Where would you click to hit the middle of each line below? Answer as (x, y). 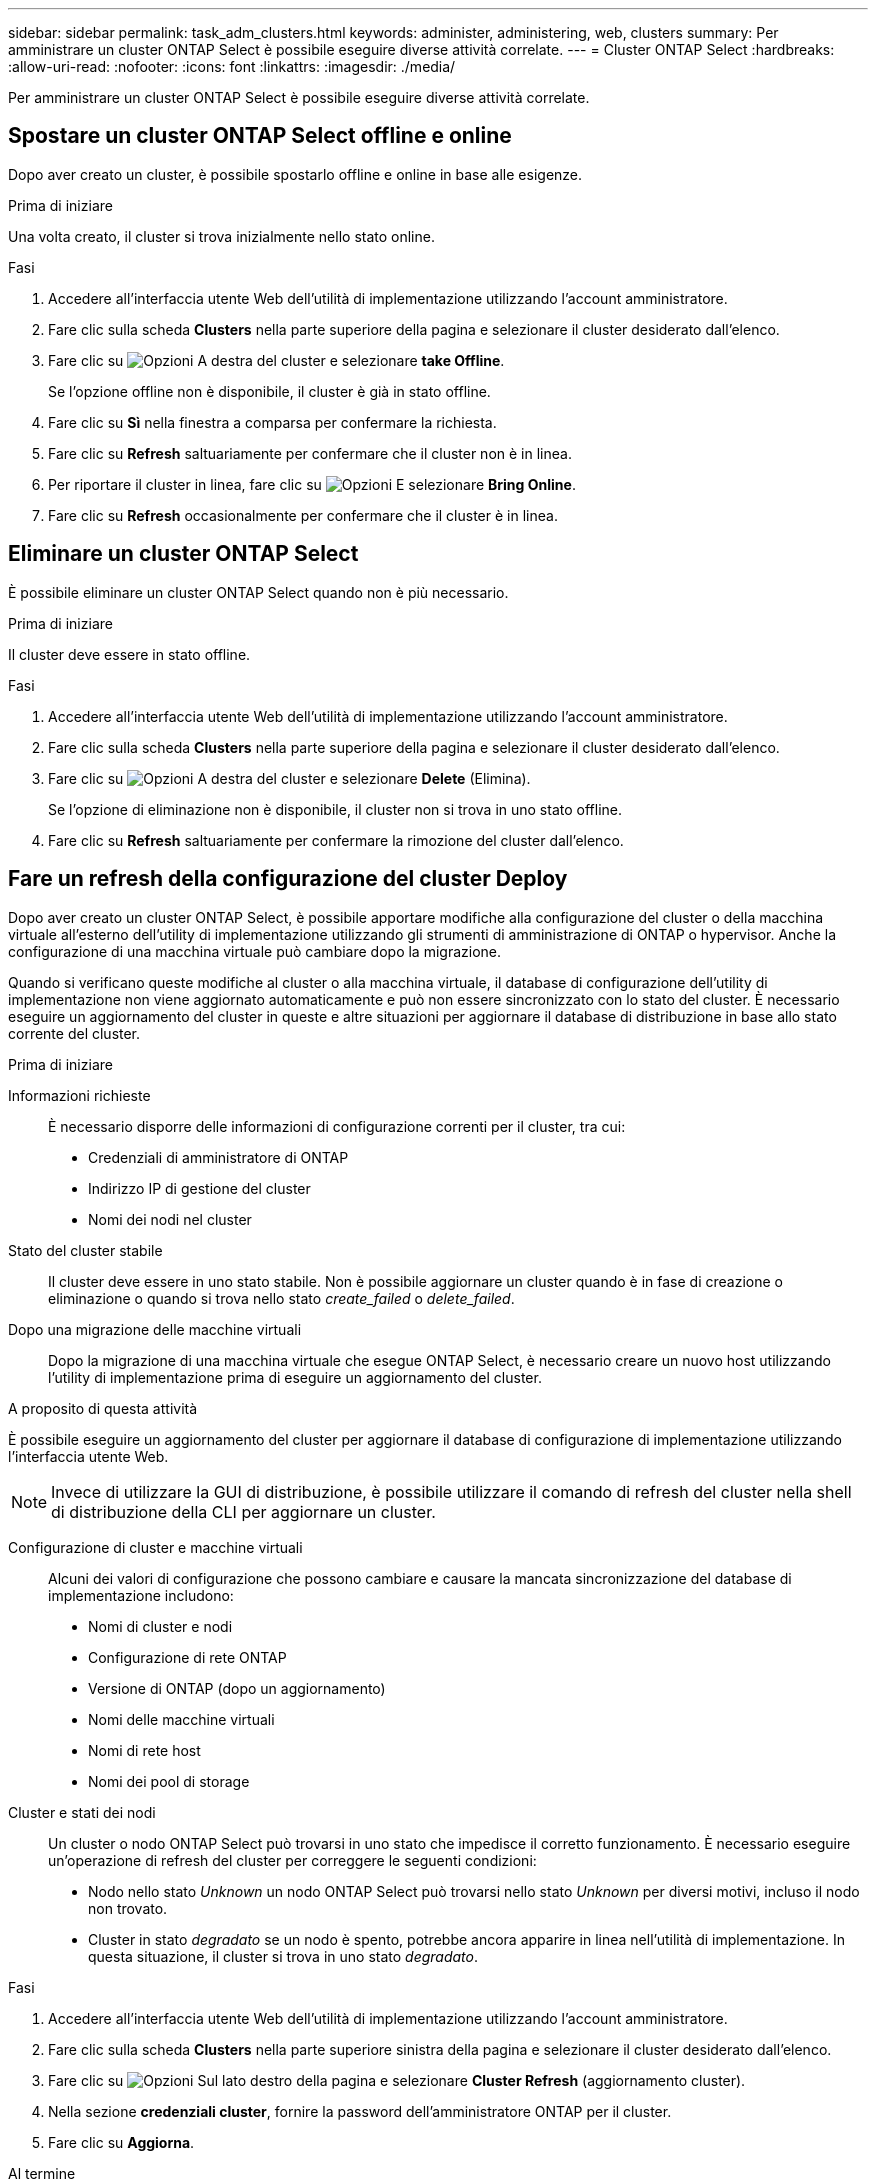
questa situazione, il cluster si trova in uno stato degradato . (283, 1956)
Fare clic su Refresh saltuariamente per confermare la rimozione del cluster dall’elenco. (336, 840)
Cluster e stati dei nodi (82, 1812)
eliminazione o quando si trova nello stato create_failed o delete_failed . (281, 1298)
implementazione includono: (141, 1595)
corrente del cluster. (74, 1033)
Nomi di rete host (144, 1750)
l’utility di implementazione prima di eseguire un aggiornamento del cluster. (295, 1377)
